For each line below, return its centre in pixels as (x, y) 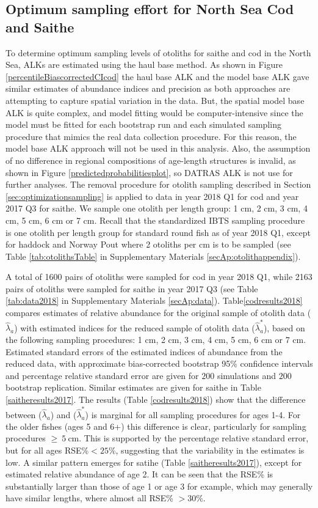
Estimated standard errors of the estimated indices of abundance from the (144, 351)
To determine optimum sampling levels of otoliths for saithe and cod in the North (158, 52)
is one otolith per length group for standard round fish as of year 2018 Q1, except (158, 232)
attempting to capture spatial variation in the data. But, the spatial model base (155, 100)
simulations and (247, 375)
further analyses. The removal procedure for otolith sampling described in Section (158, 184)
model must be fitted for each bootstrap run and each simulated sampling (143, 124)
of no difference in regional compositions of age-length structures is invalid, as (151, 160)
